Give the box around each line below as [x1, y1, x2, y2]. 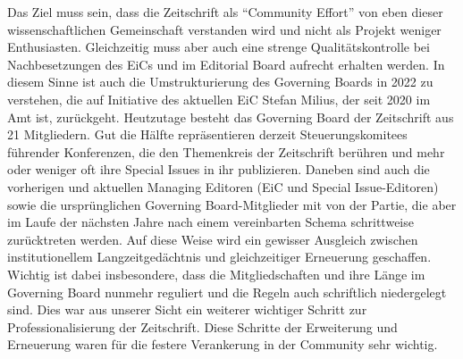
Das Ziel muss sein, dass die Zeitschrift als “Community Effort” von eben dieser [7, 3, 443, 21]
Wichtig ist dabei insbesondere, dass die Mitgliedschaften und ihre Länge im [7, 264, 425, 283]
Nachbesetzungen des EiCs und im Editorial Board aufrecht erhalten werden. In [7, 54, 445, 73]
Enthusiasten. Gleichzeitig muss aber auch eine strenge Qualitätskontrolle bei [7, 38, 430, 56]
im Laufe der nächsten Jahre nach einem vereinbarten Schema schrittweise [7, 213, 414, 231]
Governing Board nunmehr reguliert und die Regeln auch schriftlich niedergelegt [7, 282, 447, 301]
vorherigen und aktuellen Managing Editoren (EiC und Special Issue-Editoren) [7, 177, 439, 196]
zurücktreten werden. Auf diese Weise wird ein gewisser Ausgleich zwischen [7, 230, 418, 248]
